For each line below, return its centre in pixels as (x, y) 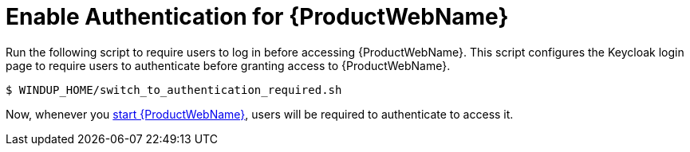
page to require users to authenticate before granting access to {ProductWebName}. (228, 65)
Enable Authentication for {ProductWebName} (257, 17)
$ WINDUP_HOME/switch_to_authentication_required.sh (174, 90)
